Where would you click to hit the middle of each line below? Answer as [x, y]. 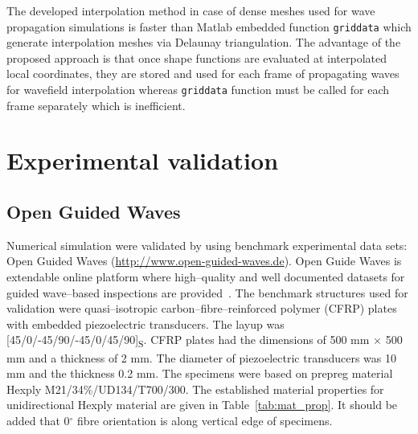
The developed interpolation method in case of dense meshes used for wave [191, 10]
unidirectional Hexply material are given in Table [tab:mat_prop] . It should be [202, 405]
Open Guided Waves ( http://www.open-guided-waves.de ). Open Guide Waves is [204, 261]
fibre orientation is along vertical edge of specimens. [205, 420]
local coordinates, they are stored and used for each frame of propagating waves [203, 74]
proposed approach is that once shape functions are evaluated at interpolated [197, 57]
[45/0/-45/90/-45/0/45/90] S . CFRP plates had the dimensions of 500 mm [188, 341]
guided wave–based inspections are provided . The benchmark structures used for [207, 292]
